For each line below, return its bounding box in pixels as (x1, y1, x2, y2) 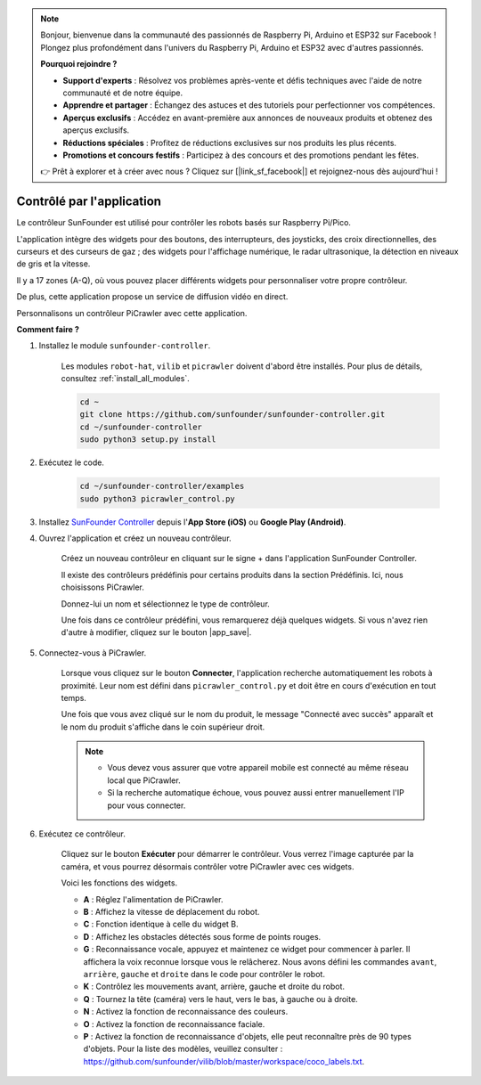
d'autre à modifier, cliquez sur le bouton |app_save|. (61, 627, 252, 638)
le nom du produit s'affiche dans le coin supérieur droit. (61, 722, 265, 732)
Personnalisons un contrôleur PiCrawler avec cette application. (16, 307, 248, 318)
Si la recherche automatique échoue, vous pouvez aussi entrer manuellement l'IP (107, 787, 404, 798)
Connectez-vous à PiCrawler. (38, 647, 147, 658)
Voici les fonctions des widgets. (61, 877, 178, 888)
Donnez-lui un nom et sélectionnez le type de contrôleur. (61, 598, 271, 609)
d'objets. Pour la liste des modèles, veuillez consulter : (83, 1043, 283, 1055)
